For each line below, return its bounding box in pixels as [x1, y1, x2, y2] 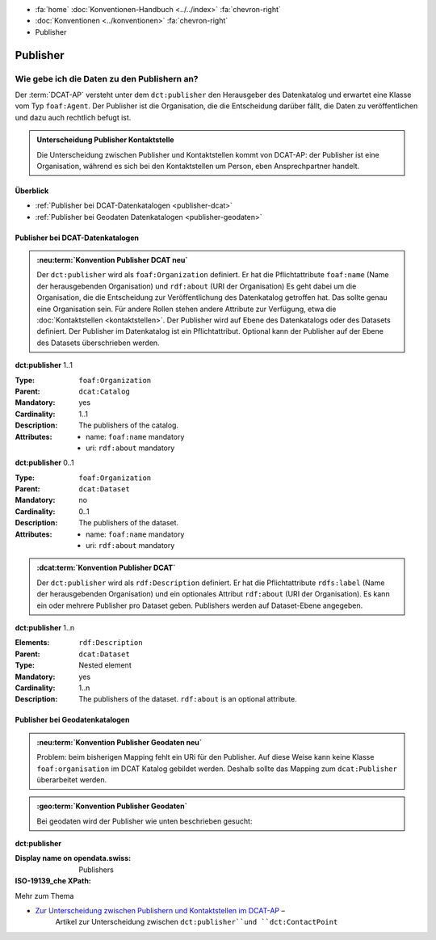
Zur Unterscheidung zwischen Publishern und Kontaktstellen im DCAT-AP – [35, 906, 286, 916]
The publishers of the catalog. [78, 420, 179, 430]
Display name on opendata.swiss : [15, 854, 132, 863]
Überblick [15, 186, 49, 196]
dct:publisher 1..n [15, 623, 75, 632]
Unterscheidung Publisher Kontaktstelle [36, 135, 174, 145]
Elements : [15, 638, 50, 647]
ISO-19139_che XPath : [15, 876, 92, 886]
